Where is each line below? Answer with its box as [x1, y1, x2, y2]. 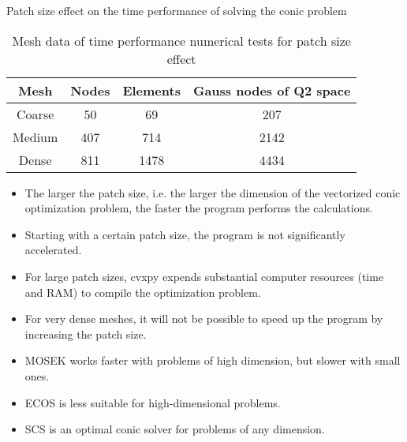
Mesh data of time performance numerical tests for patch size [12, 31, 351, 50]
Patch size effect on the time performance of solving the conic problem [6, 2, 347, 18]
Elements [122, 81, 181, 99]
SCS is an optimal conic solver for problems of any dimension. [24, 421, 325, 437]
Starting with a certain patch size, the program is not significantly [24, 226, 345, 242]
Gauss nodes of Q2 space [192, 81, 351, 99]
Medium [13, 127, 58, 146]
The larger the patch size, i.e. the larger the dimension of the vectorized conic [24, 184, 401, 200]
